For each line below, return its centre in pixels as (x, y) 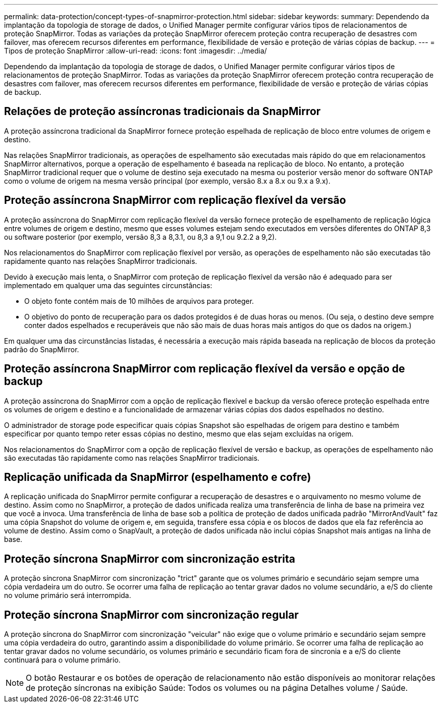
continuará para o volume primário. (62, 660)
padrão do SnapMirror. (42, 349)
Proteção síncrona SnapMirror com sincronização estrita (150, 559)
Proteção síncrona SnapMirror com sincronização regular (151, 615)
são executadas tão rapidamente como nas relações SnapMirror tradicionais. (132, 458)
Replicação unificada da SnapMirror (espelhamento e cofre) (158, 477)
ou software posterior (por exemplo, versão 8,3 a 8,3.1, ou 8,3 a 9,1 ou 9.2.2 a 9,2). (141, 237)
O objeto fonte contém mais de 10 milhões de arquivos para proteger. (139, 301)
